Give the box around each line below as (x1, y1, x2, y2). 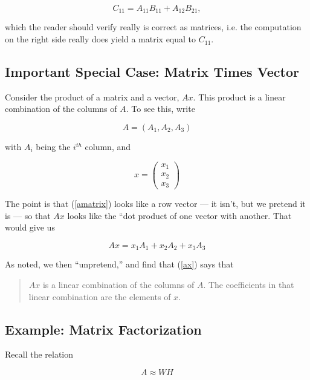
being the (36, 140, 71, 153)
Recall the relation (5, 348, 74, 361)
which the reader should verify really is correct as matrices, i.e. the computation (5, 21, 302, 33)
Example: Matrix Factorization (5, 319, 202, 338)
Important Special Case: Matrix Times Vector (5, 62, 299, 81)
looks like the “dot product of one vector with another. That (67, 209, 292, 221)
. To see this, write (126, 102, 195, 115)
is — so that (5, 209, 51, 221)
